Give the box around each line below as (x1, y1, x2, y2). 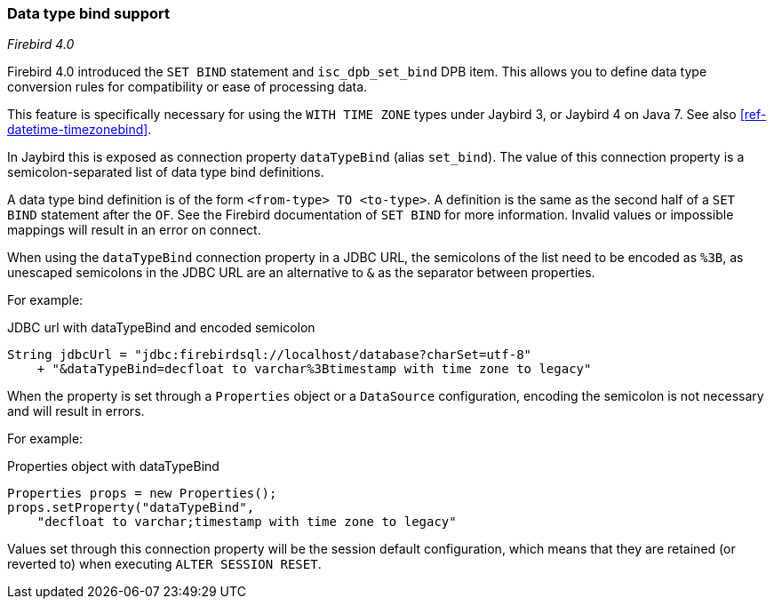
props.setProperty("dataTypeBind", (7, 500, 255, 515)
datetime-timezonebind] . (7, 122, 152, 138)
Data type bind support (7, 4, 170, 22)
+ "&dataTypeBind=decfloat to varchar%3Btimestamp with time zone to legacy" (36, 362, 592, 377)
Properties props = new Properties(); (7, 486, 277, 501)
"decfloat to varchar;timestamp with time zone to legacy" (36, 514, 457, 530)
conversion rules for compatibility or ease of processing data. (7, 79, 368, 95)
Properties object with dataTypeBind (7, 458, 219, 474)
